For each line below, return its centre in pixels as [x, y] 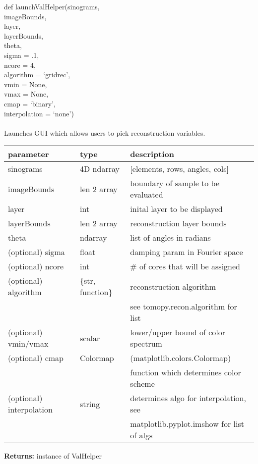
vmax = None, [26, 94]
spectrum [146, 344]
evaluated [147, 195]
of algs [141, 435]
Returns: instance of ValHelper [53, 456]
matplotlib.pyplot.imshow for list [187, 424]
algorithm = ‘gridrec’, [37, 75]
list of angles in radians [170, 238]
